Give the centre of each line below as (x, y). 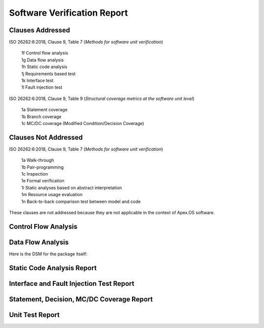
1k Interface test (37, 80)
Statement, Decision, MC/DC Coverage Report (81, 299)
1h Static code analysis (44, 67)
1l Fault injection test (42, 87)
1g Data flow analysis (43, 60)
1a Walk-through (38, 160)
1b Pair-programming (43, 167)
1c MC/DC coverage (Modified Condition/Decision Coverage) (83, 123)
